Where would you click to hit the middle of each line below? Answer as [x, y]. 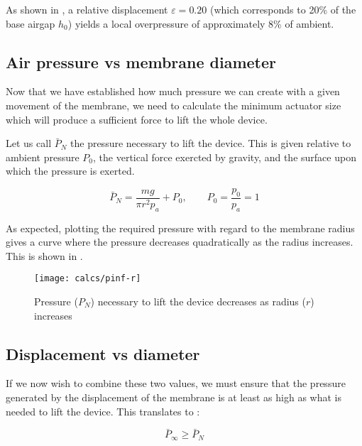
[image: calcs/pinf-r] [88, 279]
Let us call [29, 143]
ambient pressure [43, 157]
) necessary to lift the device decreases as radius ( [198, 301]
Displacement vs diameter [103, 353]
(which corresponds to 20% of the [283, 9]
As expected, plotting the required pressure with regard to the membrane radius [180, 228]
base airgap [31, 23]
